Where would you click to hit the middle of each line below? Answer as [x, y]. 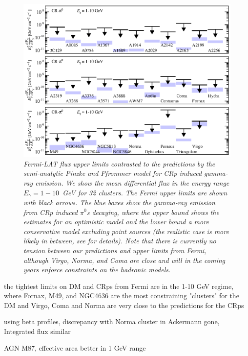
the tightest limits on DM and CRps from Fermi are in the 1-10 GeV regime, [119, 286]
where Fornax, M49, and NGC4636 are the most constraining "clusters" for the [122, 296]
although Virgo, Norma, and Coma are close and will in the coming [124, 260]
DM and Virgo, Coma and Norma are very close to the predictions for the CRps [124, 305]
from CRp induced [51, 212]
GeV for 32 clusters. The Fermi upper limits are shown [145, 192]
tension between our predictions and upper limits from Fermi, [115, 250]
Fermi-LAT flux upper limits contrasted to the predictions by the [119, 163]
